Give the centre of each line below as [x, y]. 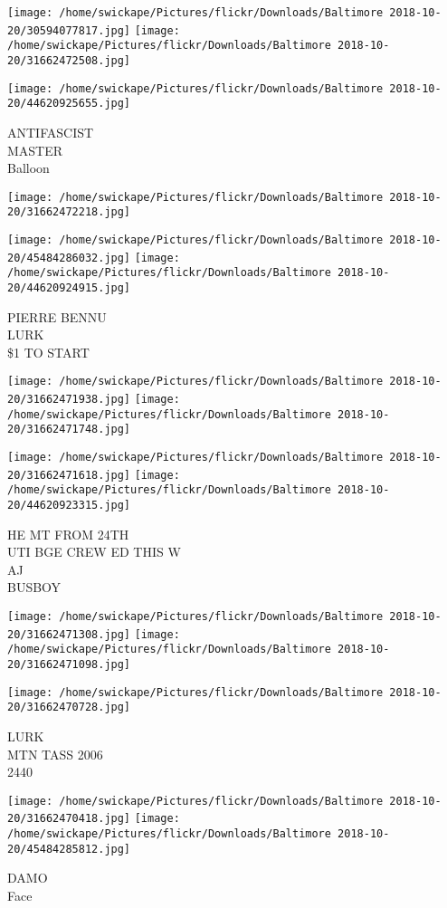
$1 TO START [48, 352]
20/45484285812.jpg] [69, 849]
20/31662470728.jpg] [69, 707]
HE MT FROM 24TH [68, 534]
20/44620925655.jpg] [69, 104]
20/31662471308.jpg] [69, 634]
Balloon [29, 168]
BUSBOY [34, 587]
